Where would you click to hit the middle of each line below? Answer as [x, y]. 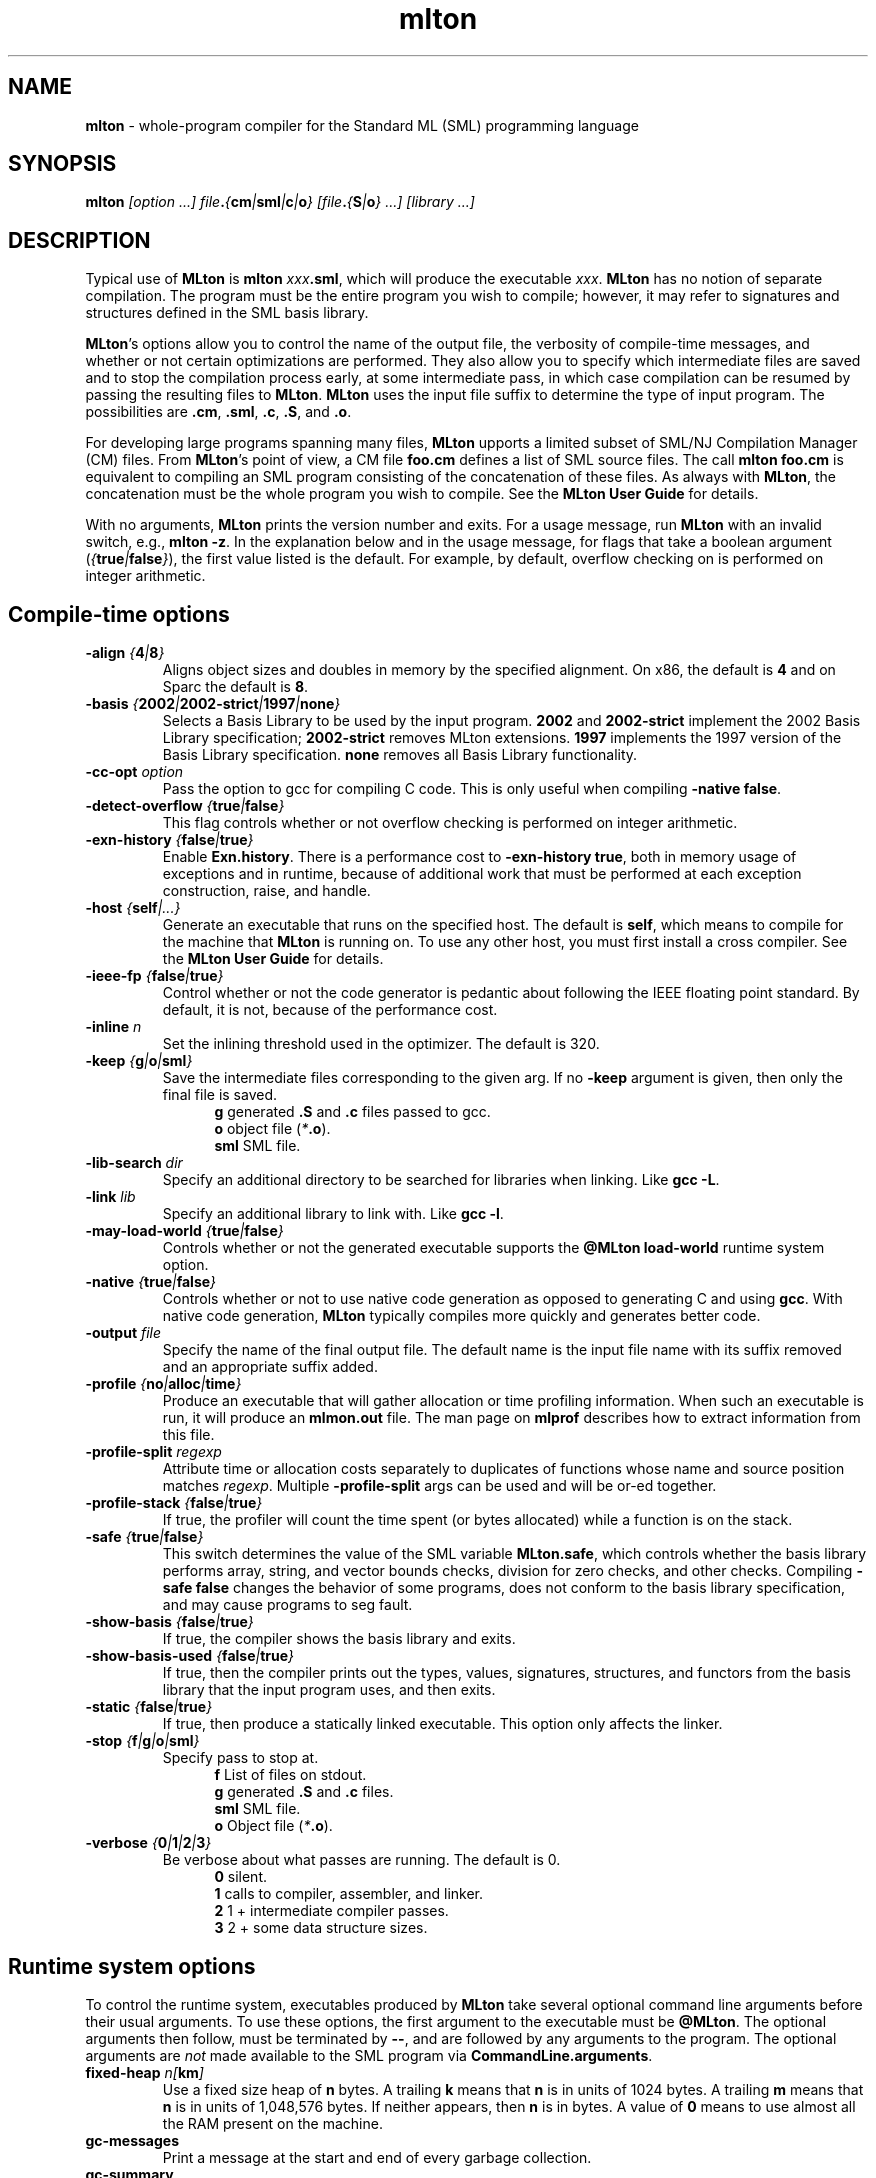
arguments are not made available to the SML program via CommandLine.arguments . [369, 2055]
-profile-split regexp [153, 1452]
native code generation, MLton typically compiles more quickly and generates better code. [461, 1316]
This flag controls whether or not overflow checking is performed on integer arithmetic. [450, 823]
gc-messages [132, 2140]
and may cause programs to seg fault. [287, 1605]
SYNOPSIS [62, 164]
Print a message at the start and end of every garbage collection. [377, 2157]
